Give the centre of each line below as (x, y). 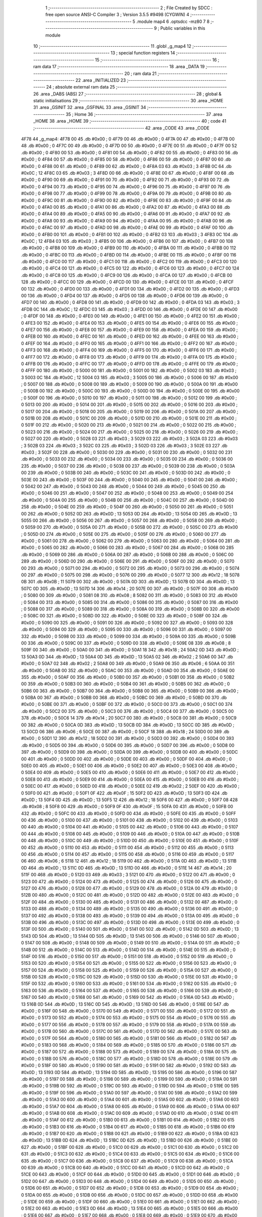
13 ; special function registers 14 (143, 53)
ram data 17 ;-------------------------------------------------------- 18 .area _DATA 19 (119, 67)
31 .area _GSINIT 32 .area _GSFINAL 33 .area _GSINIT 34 (90, 108)
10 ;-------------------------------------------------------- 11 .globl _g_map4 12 (112, 46)
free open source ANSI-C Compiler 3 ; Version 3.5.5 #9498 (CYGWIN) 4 (117, 15)
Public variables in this (183, 28)
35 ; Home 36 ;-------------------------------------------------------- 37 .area (144, 114)
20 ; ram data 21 (141, 74)
